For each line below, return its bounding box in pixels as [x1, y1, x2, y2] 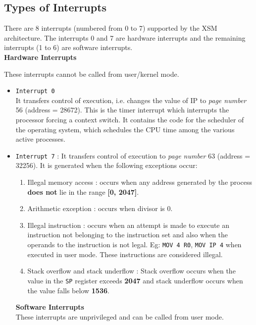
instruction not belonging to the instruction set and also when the [27, 229, 228, 240]
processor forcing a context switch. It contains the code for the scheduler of [15, 114, 244, 125]
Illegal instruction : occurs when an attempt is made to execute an [27, 219, 230, 230]
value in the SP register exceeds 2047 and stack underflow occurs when [27, 275, 243, 285]
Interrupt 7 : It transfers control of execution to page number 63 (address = [15, 150, 251, 161]
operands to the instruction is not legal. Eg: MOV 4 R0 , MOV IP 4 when [27, 239, 242, 250]
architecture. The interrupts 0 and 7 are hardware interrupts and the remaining [4, 32, 246, 43]
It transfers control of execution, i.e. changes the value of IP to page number [15, 95, 247, 105]
